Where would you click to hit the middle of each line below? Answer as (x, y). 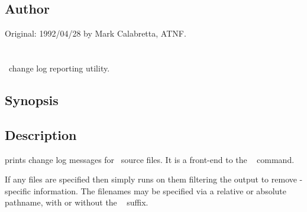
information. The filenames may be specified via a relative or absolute (160, 190)
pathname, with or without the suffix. (77, 202)
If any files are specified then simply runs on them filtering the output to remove (151, 179)
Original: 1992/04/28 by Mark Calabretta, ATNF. (96, 33)
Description (41, 134)
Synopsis (32, 100)
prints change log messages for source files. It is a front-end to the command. (150, 159)
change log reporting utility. (59, 68)
